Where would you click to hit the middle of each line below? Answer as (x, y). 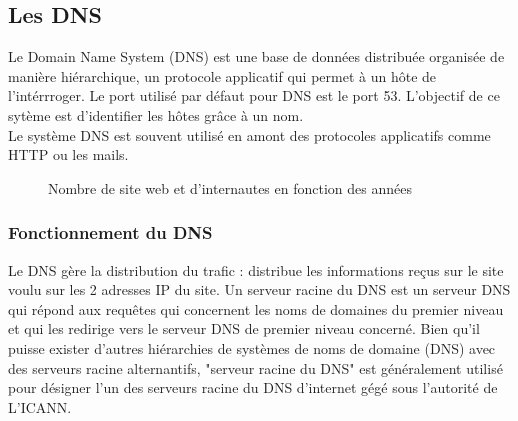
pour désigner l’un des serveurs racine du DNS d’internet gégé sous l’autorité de (253, 387)
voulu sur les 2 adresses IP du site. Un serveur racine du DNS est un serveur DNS (259, 289)
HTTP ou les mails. (68, 154)
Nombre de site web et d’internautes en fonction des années (230, 187)
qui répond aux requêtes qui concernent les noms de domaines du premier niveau (256, 308)
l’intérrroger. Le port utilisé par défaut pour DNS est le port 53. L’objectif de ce (254, 95)
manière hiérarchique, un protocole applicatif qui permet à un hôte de (222, 75)
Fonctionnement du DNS (110, 232)
